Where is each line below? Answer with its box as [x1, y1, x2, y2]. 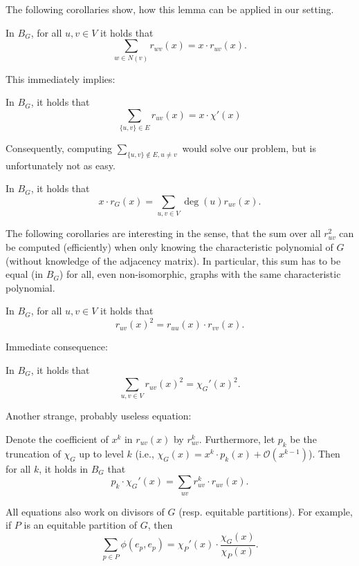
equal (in [6, 267, 44, 281]
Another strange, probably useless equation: [6, 408, 192, 423]
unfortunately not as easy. [6, 158, 116, 172]
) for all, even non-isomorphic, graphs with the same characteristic [59, 267, 341, 281]
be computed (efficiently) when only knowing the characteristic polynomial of [6, 239, 333, 254]
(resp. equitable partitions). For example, [178, 504, 353, 518]
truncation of [6, 446, 61, 460]
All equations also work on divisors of [6, 504, 165, 518]
